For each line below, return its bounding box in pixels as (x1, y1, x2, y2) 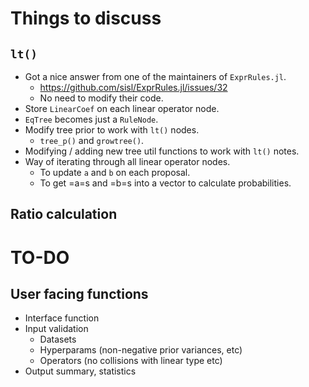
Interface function (24, 312, 100, 324)
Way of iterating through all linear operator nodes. (24, 156, 231, 167)
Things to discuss (10, 7, 162, 30)
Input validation (24, 323, 89, 335)
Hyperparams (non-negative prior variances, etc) (39, 344, 243, 356)
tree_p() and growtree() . (39, 135, 145, 146)
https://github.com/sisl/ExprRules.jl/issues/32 (39, 82, 228, 93)
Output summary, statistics (24, 365, 137, 377)
